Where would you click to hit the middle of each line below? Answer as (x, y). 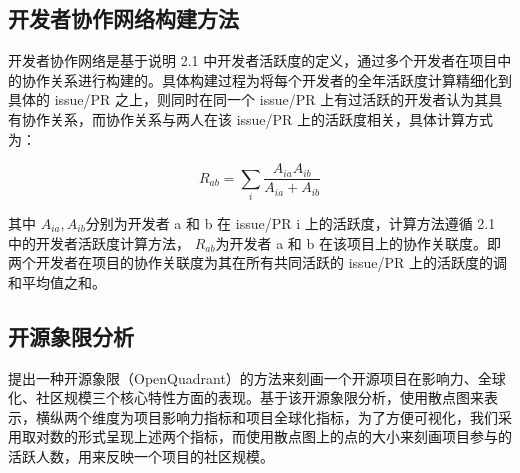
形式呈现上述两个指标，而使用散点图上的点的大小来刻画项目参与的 (294, 436)
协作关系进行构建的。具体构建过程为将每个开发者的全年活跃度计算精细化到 (266, 79)
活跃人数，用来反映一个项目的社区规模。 (141, 455)
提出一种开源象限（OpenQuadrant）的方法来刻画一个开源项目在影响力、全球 (257, 377)
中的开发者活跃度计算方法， (99, 242)
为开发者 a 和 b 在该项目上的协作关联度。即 (358, 242)
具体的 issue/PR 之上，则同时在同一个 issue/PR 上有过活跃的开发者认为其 (248, 99)
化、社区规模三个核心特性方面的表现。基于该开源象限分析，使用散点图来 (246, 397)
